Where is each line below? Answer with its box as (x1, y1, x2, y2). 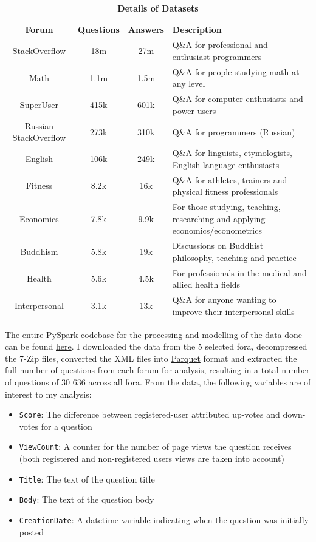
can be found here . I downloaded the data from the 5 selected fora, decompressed (5, 340, 307, 353)
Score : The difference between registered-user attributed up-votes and (19, 408, 280, 421)
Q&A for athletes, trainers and (172, 173, 287, 186)
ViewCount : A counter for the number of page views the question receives (19, 440, 292, 453)
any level (172, 77, 205, 90)
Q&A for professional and (172, 38, 268, 51)
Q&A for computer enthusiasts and (172, 92, 303, 105)
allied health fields (172, 278, 241, 291)
